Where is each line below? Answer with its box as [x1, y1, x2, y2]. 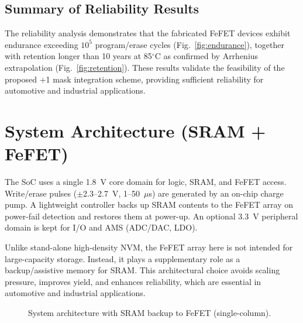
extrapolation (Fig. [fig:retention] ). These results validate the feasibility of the [5, 61, 285, 73]
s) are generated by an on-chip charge [149, 187, 284, 199]
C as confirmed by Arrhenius [154, 50, 259, 62]
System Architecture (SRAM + [5, 118, 266, 142]
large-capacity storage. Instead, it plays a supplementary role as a [5, 252, 240, 264]
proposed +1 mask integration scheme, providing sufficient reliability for [5, 73, 264, 85]
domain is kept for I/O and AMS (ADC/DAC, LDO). [5, 221, 198, 233]
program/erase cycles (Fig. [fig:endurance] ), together [95, 38, 285, 50]
